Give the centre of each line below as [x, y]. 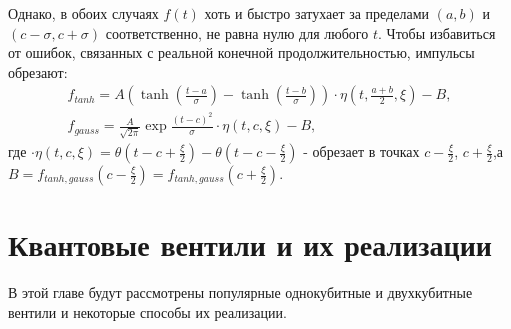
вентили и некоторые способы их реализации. [147, 311]
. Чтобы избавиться [436, 32]
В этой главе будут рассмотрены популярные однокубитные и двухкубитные [240, 292]
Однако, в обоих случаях [83, 13]
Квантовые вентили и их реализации [250, 244]
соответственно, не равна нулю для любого [237, 32]
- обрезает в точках [361, 151]
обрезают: [38, 71]
